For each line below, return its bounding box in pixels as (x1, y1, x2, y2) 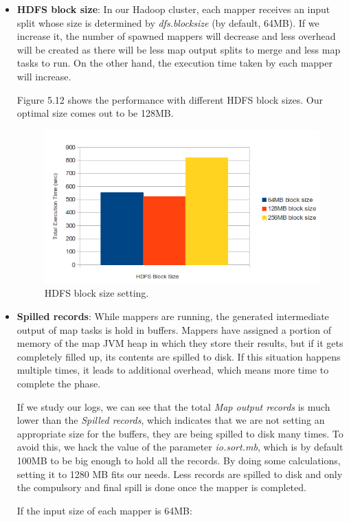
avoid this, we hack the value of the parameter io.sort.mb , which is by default (16, 440, 344, 454)
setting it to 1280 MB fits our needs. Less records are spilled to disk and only (16, 466, 343, 481)
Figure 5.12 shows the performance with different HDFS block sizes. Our (16, 92, 323, 106)
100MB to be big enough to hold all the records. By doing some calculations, (16, 453, 341, 467)
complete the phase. (16, 376, 101, 391)
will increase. (16, 69, 71, 83)
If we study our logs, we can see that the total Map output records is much (16, 399, 330, 413)
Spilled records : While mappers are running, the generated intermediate (16, 309, 329, 324)
